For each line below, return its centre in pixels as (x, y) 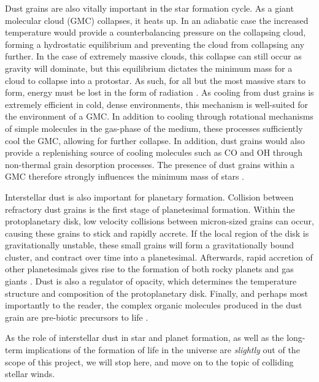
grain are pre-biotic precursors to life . (77, 317)
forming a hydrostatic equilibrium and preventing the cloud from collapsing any (155, 44)
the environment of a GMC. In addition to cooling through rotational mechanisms (159, 116)
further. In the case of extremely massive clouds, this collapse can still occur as (153, 56)
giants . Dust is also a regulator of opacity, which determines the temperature (151, 281)
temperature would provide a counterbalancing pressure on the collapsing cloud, (156, 32)
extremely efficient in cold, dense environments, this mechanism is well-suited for (157, 104)
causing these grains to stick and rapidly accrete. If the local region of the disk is (157, 233)
